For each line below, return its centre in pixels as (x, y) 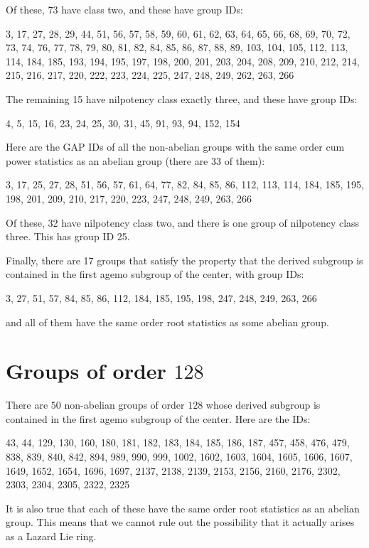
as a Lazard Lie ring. (51, 536)
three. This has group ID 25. (68, 236)
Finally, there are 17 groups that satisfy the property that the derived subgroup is (184, 260)
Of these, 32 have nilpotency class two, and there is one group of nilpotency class (183, 222)
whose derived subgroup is (263, 405)
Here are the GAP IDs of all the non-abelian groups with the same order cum (175, 147)
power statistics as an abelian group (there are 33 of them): (135, 160)
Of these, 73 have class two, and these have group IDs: (124, 9)
